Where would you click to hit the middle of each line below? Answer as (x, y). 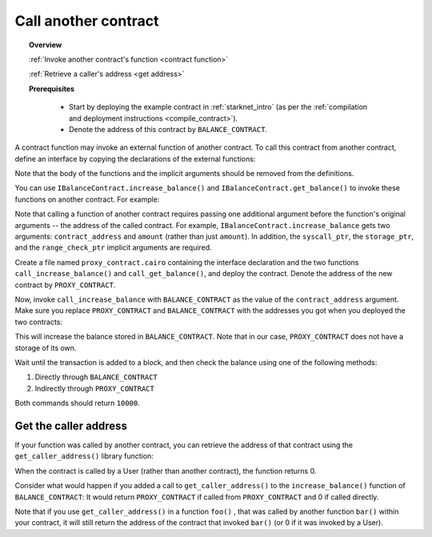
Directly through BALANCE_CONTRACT (96, 377)
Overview (46, 45)
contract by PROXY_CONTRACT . (65, 285)
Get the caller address (71, 425)
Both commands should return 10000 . (77, 403)
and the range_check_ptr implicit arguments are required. (113, 247)
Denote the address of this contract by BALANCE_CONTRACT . (168, 129)
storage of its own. (46, 347)
